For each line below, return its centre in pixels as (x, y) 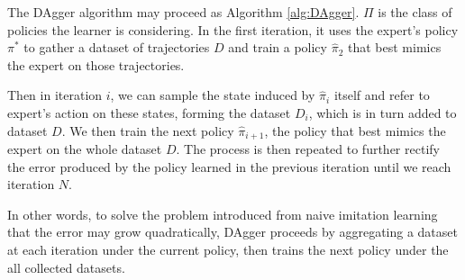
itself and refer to (382, 95)
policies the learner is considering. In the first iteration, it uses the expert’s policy (233, 29)
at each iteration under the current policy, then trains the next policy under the (228, 249)
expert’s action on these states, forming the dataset (149, 112)
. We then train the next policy (148, 130)
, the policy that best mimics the (355, 130)
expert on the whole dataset (85, 149)
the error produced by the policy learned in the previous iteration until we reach (229, 166)
